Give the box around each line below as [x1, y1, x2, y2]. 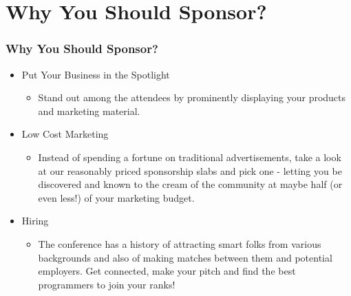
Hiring [21, 213, 49, 228]
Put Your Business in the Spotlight [21, 67, 170, 81]
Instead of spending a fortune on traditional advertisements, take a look [38, 149, 341, 164]
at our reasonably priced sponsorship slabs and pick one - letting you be [38, 163, 342, 178]
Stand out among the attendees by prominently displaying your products [38, 90, 346, 105]
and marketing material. [38, 103, 140, 118]
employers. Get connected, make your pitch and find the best [38, 264, 296, 278]
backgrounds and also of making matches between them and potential [38, 250, 332, 264]
